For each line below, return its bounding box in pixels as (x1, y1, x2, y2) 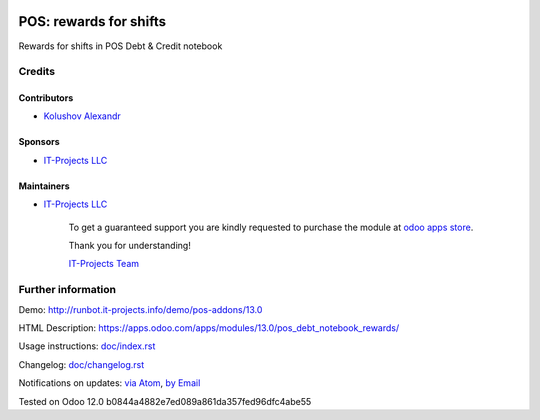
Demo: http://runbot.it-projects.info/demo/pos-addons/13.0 (18, 303, 263, 315)
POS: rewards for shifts (18, 13, 167, 30)
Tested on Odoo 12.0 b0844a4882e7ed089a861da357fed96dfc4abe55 (18, 395, 312, 407)
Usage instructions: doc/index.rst (18, 340, 156, 352)
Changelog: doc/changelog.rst (18, 358, 145, 370)
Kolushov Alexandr (43, 110, 122, 122)
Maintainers (18, 180, 70, 192)
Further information (18, 283, 117, 297)
